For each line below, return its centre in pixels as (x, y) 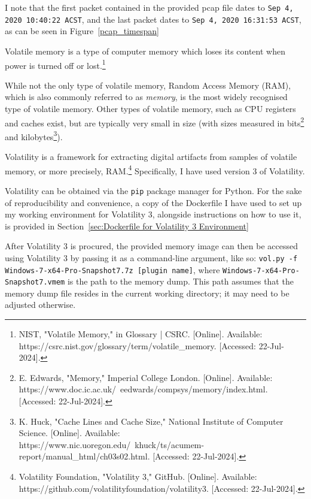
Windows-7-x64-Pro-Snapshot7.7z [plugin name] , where (112, 269)
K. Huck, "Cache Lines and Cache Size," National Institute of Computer (151, 421)
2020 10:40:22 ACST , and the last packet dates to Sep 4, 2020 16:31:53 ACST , (153, 19)
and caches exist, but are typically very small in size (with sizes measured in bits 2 (155, 122)
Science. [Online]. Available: (69, 433)
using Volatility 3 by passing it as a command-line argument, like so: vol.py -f (151, 257)
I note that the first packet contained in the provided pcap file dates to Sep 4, (149, 7)
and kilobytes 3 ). (34, 135)
